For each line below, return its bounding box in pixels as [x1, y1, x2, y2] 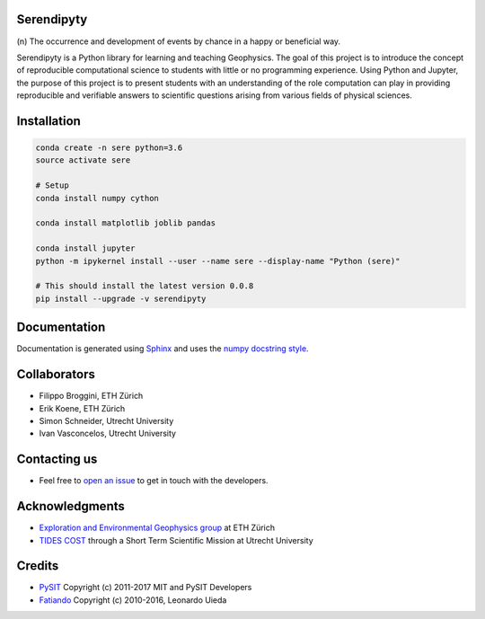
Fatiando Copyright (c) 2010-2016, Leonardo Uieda [39, 594, 227, 606]
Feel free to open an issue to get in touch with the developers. [39, 475, 269, 486]
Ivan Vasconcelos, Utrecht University [39, 428, 177, 439]
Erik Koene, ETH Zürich [39, 402, 126, 413]
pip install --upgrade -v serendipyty [35, 293, 207, 304]
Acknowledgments [16, 499, 126, 514]
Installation [16, 113, 81, 128]
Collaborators [16, 367, 96, 382]
